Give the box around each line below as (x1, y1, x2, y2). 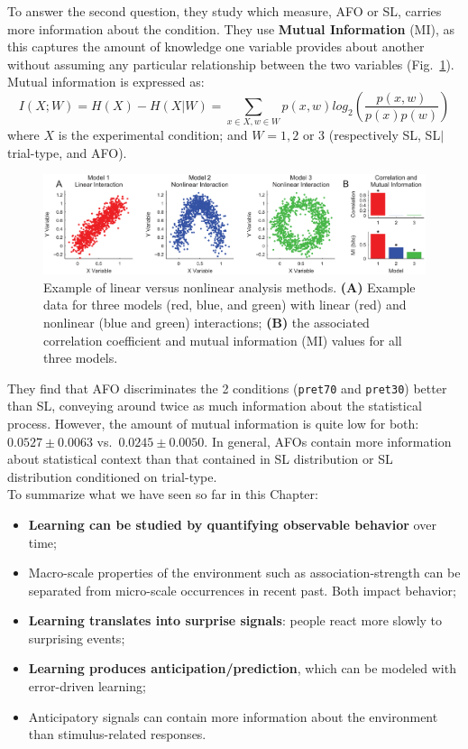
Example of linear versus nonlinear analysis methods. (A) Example (43, 277, 416, 296)
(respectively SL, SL (328, 125, 441, 144)
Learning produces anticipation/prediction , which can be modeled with (28, 659, 456, 678)
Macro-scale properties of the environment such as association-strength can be (28, 563, 461, 582)
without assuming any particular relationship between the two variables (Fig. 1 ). (7, 54, 454, 73)
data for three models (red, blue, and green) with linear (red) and (43, 295, 407, 314)
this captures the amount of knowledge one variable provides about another (7, 37, 425, 56)
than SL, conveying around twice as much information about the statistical (7, 396, 422, 415)
